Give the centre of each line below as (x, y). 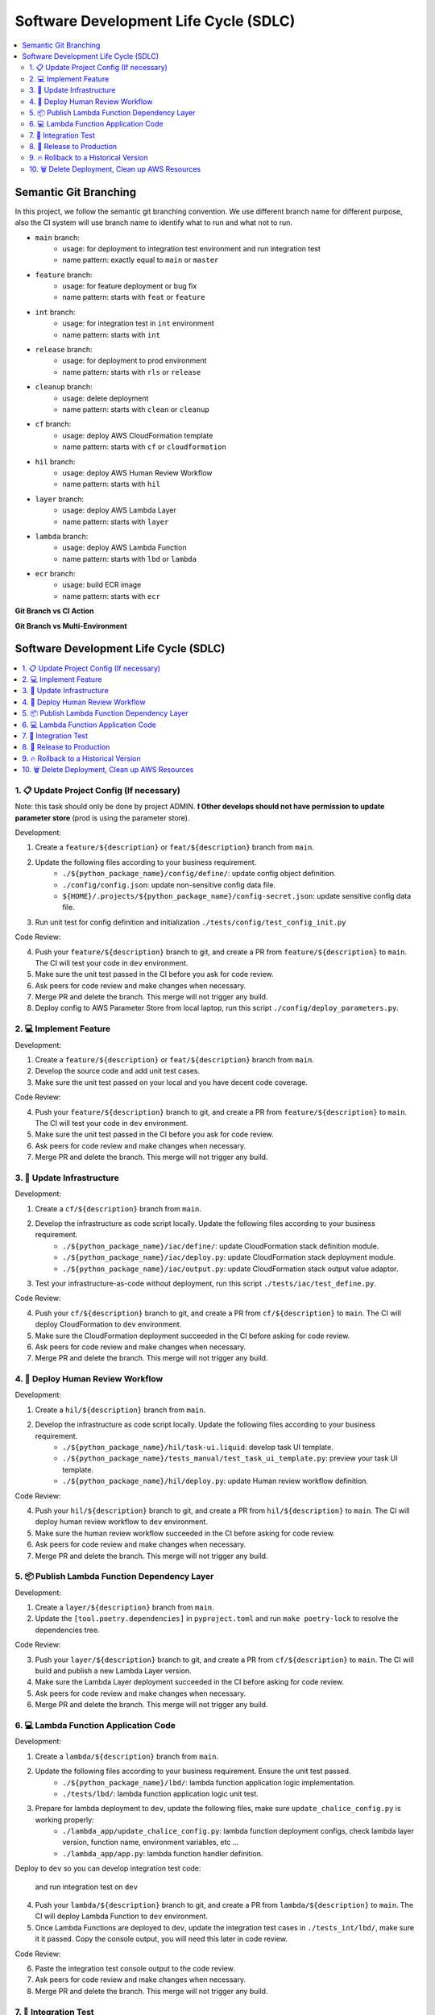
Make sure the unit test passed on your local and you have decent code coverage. (171, 1082)
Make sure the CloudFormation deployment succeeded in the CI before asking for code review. (193, 1336)
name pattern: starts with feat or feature (134, 297)
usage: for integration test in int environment (138, 323)
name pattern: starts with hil (112, 484)
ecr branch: (55, 574)
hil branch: (55, 461)
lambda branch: (62, 536)
